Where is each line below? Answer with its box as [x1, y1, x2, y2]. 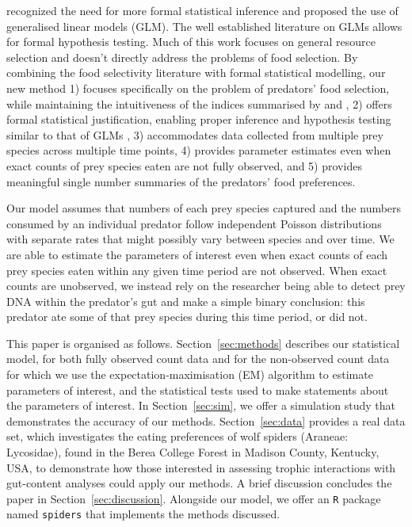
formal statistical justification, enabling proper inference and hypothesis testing [6, 111, 391, 128]
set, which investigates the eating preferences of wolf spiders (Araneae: [6, 428, 349, 445]
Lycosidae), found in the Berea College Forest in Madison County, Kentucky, [6, 444, 380, 460]
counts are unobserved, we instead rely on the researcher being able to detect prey [6, 277, 406, 294]
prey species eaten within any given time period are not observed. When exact [6, 262, 387, 278]
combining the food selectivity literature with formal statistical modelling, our [6, 64, 386, 81]
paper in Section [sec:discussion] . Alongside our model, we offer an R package [6, 490, 381, 506]
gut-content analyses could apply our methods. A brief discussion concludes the [6, 475, 392, 491]
